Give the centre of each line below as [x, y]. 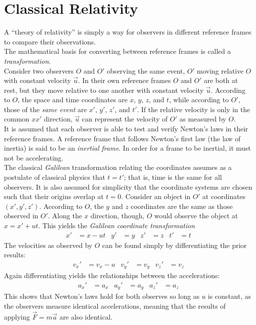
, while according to [199, 100]
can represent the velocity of [125, 119]
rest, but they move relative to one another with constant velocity [104, 90]
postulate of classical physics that [55, 177]
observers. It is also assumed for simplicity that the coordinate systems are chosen [128, 186]
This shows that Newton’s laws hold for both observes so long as [102, 296]
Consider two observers [39, 70]
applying [17, 316]
